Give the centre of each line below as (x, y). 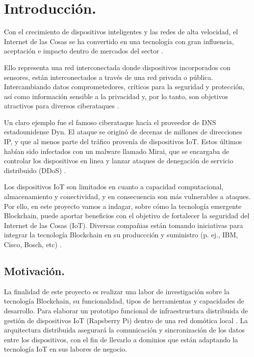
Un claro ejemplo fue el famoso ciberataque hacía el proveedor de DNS (110, 122)
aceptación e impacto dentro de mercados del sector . (84, 51)
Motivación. (34, 270)
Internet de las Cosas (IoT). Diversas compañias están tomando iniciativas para (124, 225)
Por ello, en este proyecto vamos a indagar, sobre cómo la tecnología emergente (123, 206)
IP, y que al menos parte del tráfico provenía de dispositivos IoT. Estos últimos (123, 141)
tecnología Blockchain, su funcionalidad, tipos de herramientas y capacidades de (124, 301)
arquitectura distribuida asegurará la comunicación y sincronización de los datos (125, 330)
